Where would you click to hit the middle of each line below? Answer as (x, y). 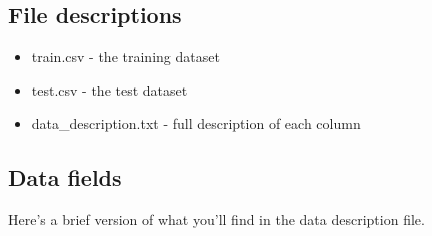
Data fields (65, 177)
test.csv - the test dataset (109, 89)
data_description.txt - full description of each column (196, 123)
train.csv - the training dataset (125, 56)
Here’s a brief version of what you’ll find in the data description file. (216, 219)
